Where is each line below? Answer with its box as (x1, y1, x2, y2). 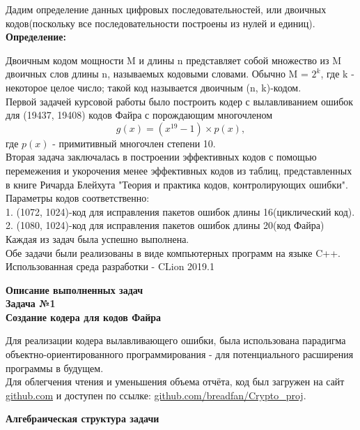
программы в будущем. (6, 360, 104, 375)
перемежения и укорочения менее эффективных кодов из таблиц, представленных (6, 163, 352, 177)
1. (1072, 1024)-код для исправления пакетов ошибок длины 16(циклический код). (6, 204, 355, 218)
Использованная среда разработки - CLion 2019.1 (6, 259, 215, 274)
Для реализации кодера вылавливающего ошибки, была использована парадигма (6, 333, 346, 348)
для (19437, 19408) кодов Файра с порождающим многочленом (6, 107, 273, 122)
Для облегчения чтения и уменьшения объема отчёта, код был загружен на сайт (6, 374, 345, 389)
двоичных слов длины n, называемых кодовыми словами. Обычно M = (6, 66, 308, 81)
